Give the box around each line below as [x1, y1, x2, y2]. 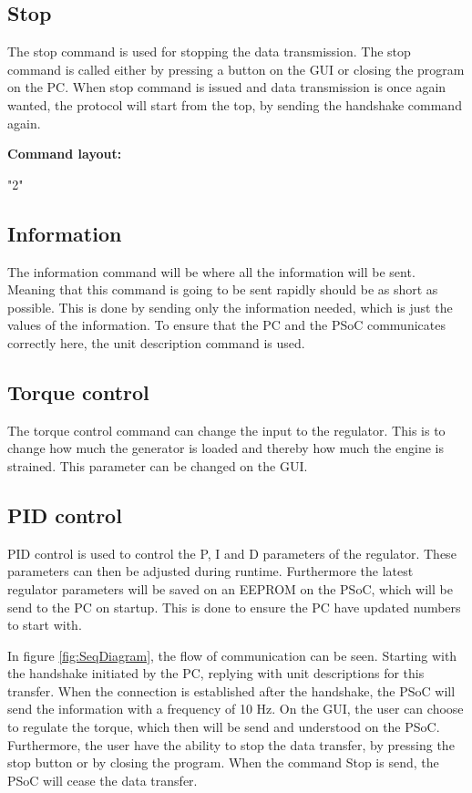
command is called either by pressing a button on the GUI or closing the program [7, 59, 465, 78]
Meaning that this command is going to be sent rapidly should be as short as [7, 280, 438, 299]
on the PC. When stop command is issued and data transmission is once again [7, 77, 446, 97]
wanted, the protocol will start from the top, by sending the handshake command [7, 95, 462, 114]
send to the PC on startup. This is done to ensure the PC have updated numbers [7, 597, 461, 616]
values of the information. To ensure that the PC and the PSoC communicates [7, 315, 446, 335]
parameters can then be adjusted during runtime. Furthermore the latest [7, 561, 414, 581]
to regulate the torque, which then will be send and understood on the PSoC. [7, 717, 440, 736]
